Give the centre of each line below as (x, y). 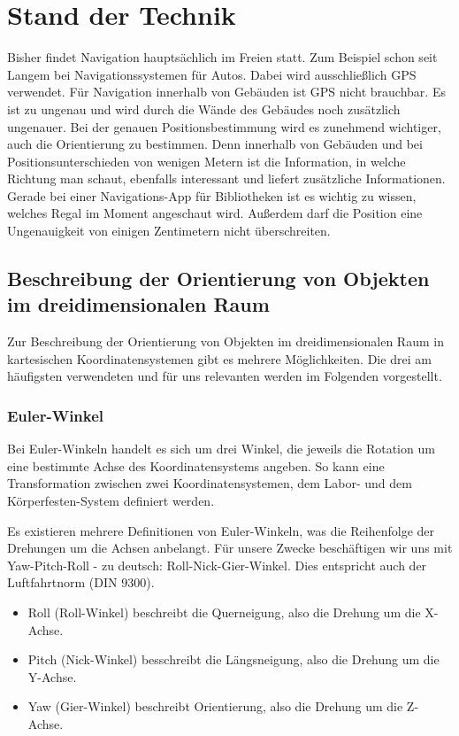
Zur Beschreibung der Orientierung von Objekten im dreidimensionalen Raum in (226, 341)
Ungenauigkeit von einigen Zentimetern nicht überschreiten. (169, 231)
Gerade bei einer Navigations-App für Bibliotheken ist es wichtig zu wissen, (212, 195)
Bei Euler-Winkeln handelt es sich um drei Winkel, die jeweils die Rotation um (221, 449)
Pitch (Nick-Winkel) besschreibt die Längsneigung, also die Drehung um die (233, 659)
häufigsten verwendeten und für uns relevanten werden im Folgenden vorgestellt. (225, 376)
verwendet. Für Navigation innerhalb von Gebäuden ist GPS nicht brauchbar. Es (226, 92)
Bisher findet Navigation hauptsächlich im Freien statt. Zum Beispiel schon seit (222, 57)
